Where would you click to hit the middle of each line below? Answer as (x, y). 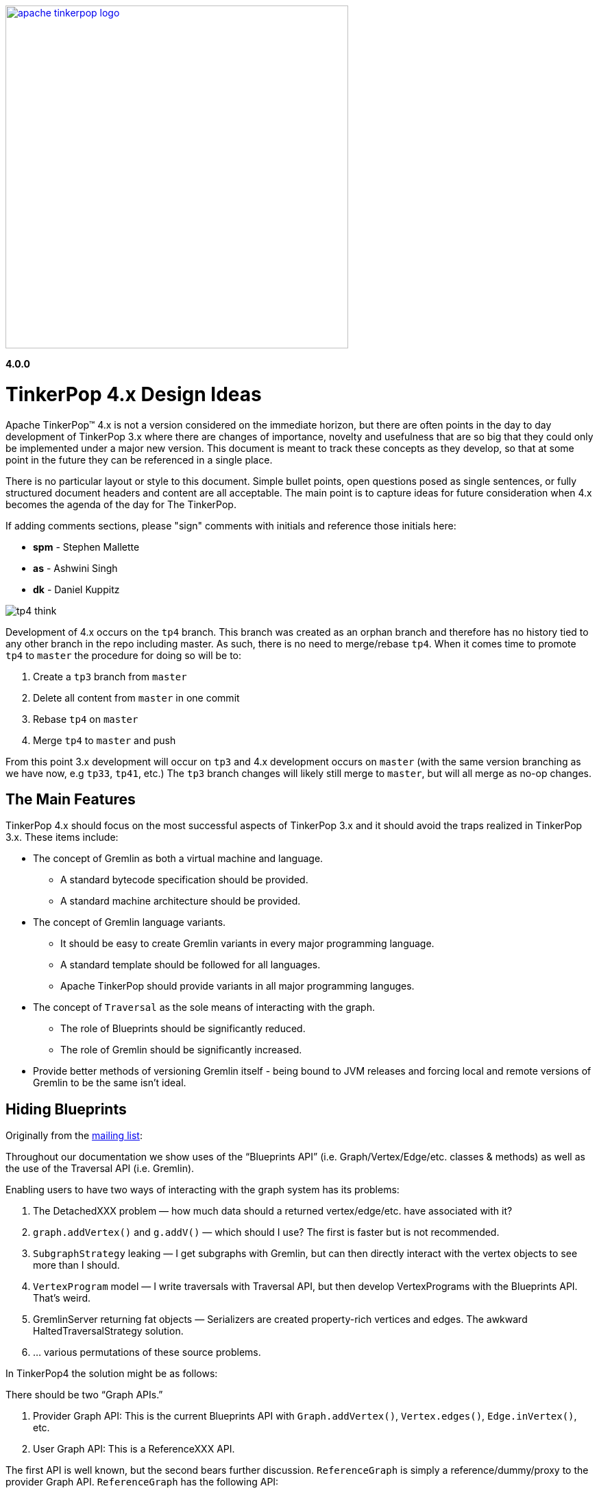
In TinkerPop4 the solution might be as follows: (112, 1374)
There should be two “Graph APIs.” (84, 1395)
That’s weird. (62, 1298)
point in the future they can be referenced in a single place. (139, 459)
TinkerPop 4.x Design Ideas (134, 394)
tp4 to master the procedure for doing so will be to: (123, 655)
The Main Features (71, 799)
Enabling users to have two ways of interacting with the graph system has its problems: (203, 1190)
